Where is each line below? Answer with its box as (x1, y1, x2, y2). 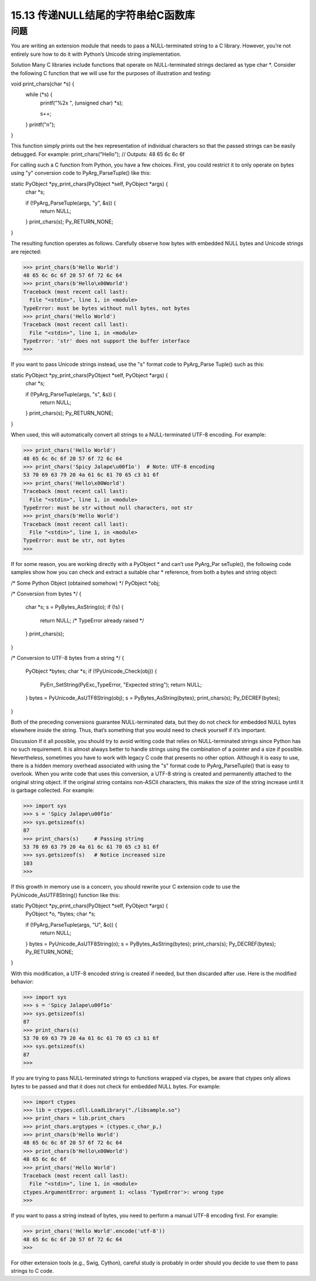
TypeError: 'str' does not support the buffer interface (23, 338, 190, 344)
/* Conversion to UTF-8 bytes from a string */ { (11, 654, 125, 661)
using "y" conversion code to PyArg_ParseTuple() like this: (11, 170, 152, 177)
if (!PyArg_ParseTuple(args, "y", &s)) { (25, 199, 116, 206)
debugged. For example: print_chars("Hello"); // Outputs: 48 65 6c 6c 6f (11, 150, 185, 158)
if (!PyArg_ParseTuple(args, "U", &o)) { (25, 921, 118, 928)
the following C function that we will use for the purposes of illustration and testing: (11, 69, 212, 76)
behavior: (11, 978, 34, 985)
